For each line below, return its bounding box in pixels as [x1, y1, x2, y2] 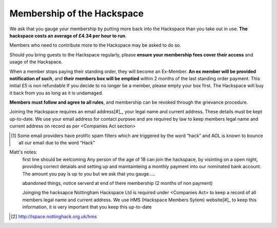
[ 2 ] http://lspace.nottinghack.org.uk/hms [11, 213, 97, 219]
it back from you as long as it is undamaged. [9, 90, 104, 96]
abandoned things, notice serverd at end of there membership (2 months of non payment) [22, 180, 213, 186]
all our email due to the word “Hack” [18, 140, 95, 146]
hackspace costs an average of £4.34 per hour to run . [9, 32, 127, 39]
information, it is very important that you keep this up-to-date [22, 204, 152, 210]
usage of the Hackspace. [9, 59, 63, 65]
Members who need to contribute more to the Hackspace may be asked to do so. [9, 42, 182, 48]
